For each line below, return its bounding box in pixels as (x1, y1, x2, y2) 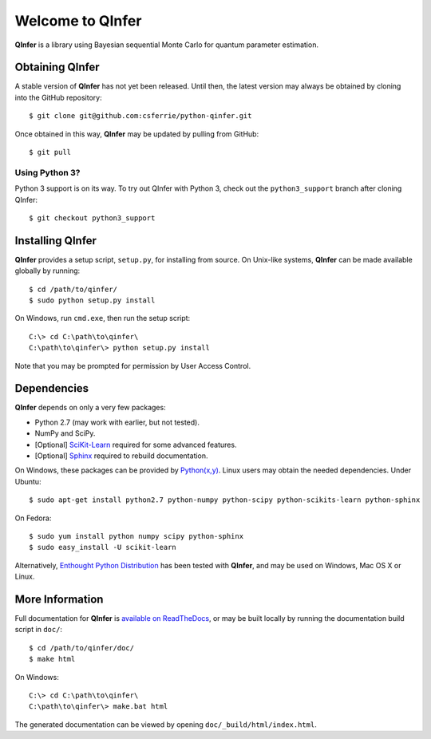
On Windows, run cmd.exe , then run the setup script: (14, 314, 191, 323)
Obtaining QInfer (14, 61, 100, 74)
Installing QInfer (14, 234, 97, 247)
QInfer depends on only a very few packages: (14, 403, 167, 413)
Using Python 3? (14, 167, 81, 178)
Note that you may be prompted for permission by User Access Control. (14, 361, 251, 370)
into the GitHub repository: (14, 93, 103, 102)
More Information (14, 592, 104, 606)
